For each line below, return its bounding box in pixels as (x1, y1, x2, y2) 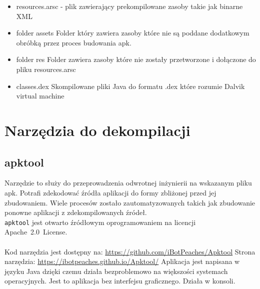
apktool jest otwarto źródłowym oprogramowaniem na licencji (4, 216, 196, 227)
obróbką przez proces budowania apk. (16, 37, 131, 47)
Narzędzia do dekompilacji (4, 119, 190, 140)
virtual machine (16, 90, 64, 101)
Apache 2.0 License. (4, 226, 67, 237)
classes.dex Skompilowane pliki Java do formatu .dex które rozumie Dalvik (16, 80, 245, 91)
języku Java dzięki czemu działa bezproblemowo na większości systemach (4, 265, 228, 276)
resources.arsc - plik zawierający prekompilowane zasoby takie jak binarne (16, 1, 243, 11)
